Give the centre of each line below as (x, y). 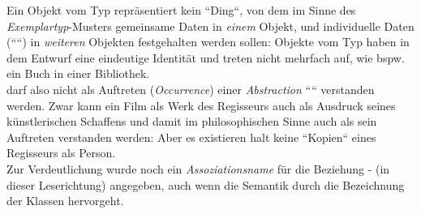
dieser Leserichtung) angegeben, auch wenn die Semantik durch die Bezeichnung (206, 184)
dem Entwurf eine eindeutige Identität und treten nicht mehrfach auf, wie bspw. (206, 57)
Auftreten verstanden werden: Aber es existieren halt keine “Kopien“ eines (191, 137)
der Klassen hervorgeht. (65, 201)
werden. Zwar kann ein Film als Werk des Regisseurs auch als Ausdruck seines (201, 105)
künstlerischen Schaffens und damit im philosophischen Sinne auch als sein (192, 121)
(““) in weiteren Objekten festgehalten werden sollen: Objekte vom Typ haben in (208, 42)
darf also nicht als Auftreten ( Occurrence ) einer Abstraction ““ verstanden (191, 89)
